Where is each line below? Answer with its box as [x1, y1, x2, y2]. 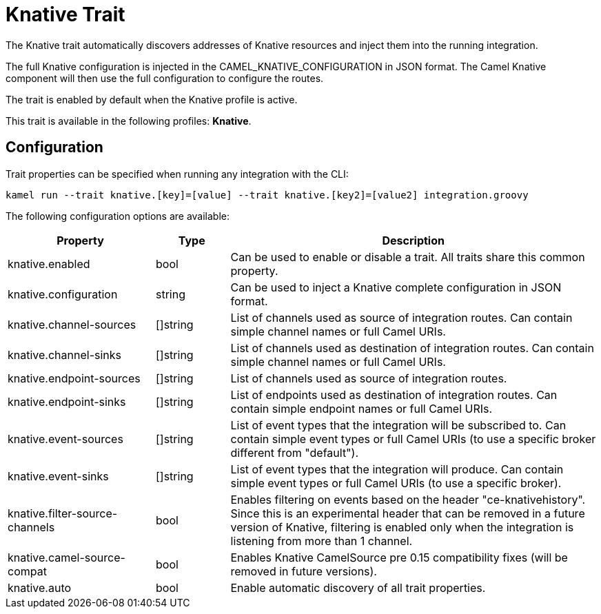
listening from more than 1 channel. [230, 533, 413, 548]
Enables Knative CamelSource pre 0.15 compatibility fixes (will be [230, 550, 568, 564]
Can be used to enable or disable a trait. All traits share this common [230, 249, 585, 264]
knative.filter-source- [8, 506, 118, 520]
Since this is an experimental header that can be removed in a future [230, 506, 585, 520]
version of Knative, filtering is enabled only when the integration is [230, 520, 574, 534]
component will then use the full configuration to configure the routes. [6, 72, 324, 84]
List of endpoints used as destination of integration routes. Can [230, 387, 558, 402]
